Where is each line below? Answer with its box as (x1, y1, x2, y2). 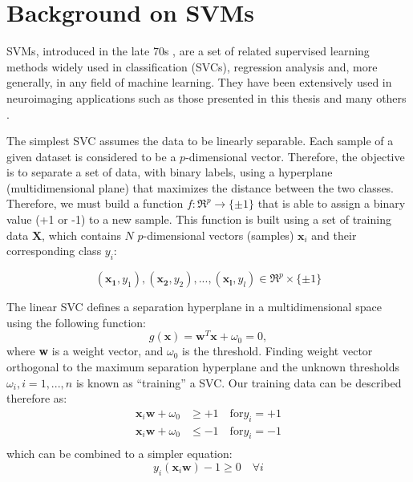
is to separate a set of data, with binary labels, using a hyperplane (6, 164, 333, 180)
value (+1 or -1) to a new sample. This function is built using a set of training (6, 211, 391, 228)
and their (311, 226, 357, 243)
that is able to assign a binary (257, 195, 406, 212)
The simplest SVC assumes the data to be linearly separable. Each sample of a (6, 132, 394, 149)
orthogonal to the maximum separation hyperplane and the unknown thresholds (6, 358, 400, 375)
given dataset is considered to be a (6, 148, 176, 164)
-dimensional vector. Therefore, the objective (185, 148, 405, 164)
